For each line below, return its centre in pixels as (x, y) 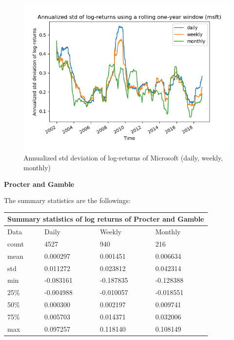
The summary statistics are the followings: (67, 200)
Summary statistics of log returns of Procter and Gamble (106, 219)
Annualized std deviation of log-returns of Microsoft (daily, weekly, (123, 158)
